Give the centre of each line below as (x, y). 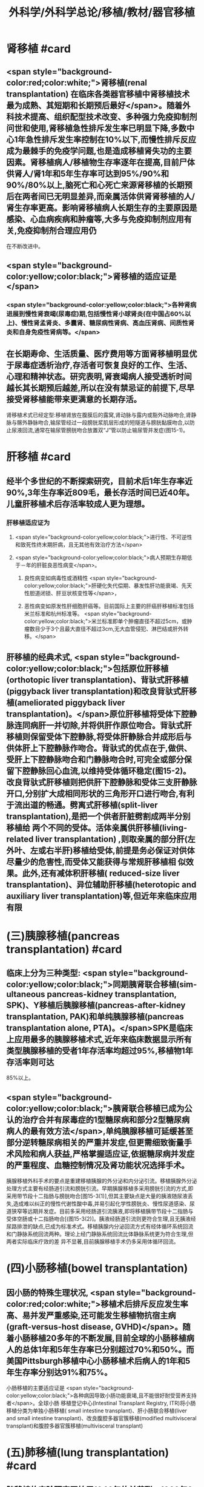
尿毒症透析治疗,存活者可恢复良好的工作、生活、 (103, 365)
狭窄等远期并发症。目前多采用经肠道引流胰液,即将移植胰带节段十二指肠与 (102, 1212)
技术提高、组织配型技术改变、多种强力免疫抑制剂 (106, 117)
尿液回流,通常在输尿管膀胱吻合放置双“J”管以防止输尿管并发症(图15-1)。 (100, 430)
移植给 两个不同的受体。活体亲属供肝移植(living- (97, 828)
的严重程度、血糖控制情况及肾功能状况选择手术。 (98, 1165)
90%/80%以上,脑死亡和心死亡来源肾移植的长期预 (99, 185)
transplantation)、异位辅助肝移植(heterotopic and (101, 885)
